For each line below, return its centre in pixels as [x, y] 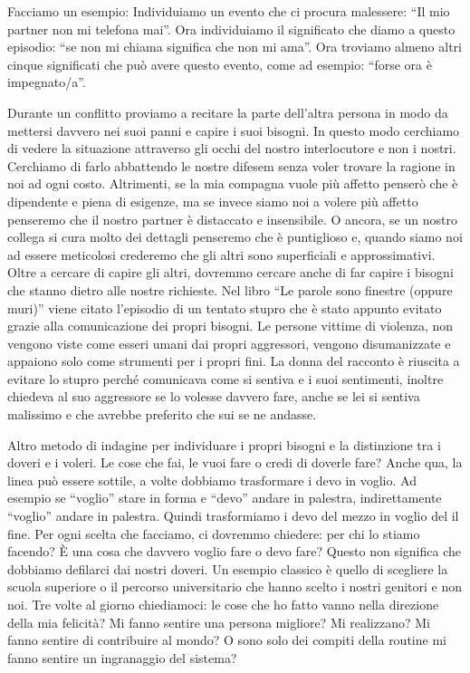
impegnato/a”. [47, 82]
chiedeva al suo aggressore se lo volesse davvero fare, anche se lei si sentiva [214, 396]
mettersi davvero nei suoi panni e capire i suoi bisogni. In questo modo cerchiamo [234, 130]
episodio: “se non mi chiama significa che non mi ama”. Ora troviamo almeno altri [235, 47]
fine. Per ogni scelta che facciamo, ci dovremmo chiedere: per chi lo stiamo [214, 533]
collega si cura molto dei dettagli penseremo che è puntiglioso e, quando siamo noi [235, 237]
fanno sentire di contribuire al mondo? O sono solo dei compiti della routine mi [227, 640]
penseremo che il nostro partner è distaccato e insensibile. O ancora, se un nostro [232, 219]
